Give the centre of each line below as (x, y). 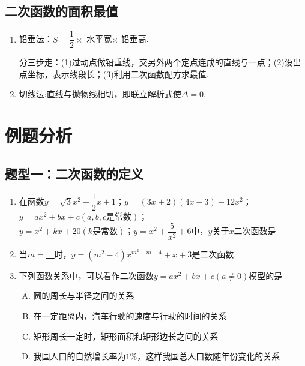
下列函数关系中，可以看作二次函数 (86, 275)
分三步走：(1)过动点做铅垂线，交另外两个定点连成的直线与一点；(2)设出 (160, 62)
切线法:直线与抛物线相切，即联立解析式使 (100, 94)
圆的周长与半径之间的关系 (84, 295)
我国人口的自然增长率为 (80, 356)
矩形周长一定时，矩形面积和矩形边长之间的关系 (126, 336)
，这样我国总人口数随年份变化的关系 (209, 356)
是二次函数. (214, 253)
